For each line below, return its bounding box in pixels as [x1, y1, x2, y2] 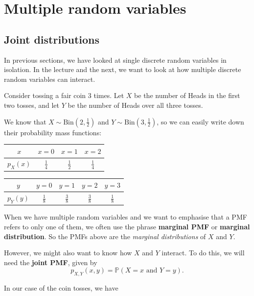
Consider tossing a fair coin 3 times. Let [4, 90, 124, 100]
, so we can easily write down [157, 116, 244, 126]
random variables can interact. [4, 74, 95, 84]
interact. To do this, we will [162, 247, 245, 258]
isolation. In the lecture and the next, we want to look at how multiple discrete [4, 64, 241, 74]
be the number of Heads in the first [134, 90, 240, 100]
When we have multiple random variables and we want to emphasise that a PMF [4, 212, 247, 222]
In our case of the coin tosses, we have [4, 283, 118, 293]
